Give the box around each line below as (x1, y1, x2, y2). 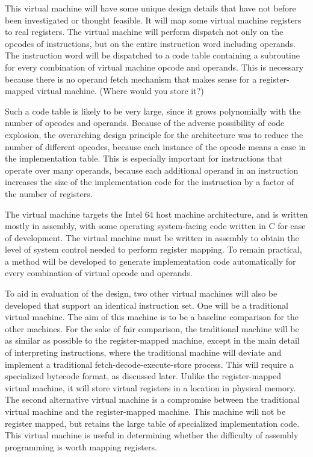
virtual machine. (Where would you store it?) (37, 84, 204, 97)
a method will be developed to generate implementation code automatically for (5, 254, 296, 267)
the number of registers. (5, 187, 93, 200)
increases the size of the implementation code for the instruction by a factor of (5, 175, 294, 188)
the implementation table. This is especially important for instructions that (5, 152, 283, 165)
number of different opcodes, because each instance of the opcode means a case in (5, 140, 306, 153)
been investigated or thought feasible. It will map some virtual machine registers (5, 13, 302, 26)
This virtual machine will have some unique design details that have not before (5, 2, 296, 14)
